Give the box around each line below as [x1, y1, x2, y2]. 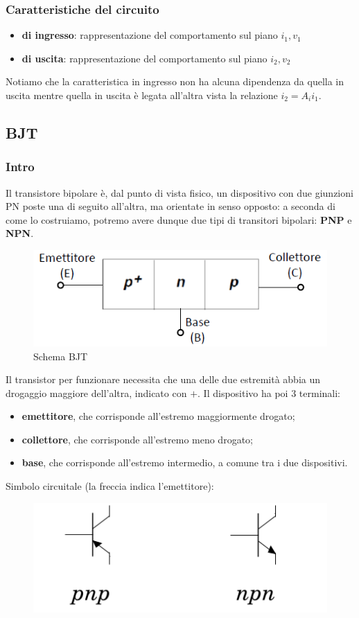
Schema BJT [33, 348, 88, 363]
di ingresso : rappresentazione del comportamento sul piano [21, 28, 278, 42]
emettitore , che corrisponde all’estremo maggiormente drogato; [21, 409, 295, 423]
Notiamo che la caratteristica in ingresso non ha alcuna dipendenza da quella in [6, 74, 344, 89]
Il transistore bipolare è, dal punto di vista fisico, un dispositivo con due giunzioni [6, 185, 353, 200]
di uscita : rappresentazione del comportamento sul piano [21, 51, 268, 65]
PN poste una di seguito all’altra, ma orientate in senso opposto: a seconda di [6, 199, 335, 213]
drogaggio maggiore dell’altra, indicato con [6, 385, 187, 400]
